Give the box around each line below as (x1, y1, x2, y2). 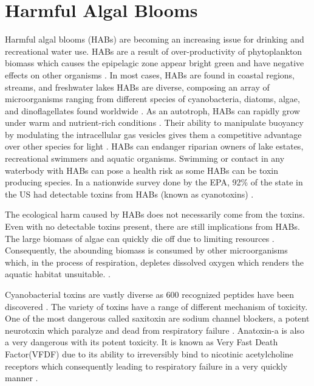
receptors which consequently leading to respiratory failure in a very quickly (5, 359, 288, 372)
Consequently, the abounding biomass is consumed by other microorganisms (5, 244, 288, 257)
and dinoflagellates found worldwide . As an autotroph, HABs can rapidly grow (5, 104, 300, 117)
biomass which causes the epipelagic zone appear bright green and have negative (5, 57, 304, 69)
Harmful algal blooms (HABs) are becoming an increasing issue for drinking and (5, 33, 304, 46)
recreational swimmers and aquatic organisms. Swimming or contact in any (5, 152, 285, 165)
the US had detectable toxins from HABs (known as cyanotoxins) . (5, 187, 254, 200)
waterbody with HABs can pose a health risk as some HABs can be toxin (5, 164, 279, 176)
